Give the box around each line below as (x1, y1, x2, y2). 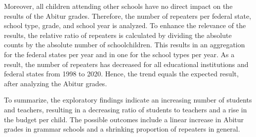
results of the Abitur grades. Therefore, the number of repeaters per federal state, (4, 10, 252, 21)
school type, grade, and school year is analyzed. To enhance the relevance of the (4, 20, 246, 31)
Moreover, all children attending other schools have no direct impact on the (4, 1, 233, 11)
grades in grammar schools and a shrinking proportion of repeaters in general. (4, 124, 240, 134)
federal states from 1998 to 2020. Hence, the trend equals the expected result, (4, 68, 239, 79)
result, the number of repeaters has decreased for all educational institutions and (4, 59, 249, 69)
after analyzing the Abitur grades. (4, 78, 107, 88)
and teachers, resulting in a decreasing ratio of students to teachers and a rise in (4, 104, 247, 114)
